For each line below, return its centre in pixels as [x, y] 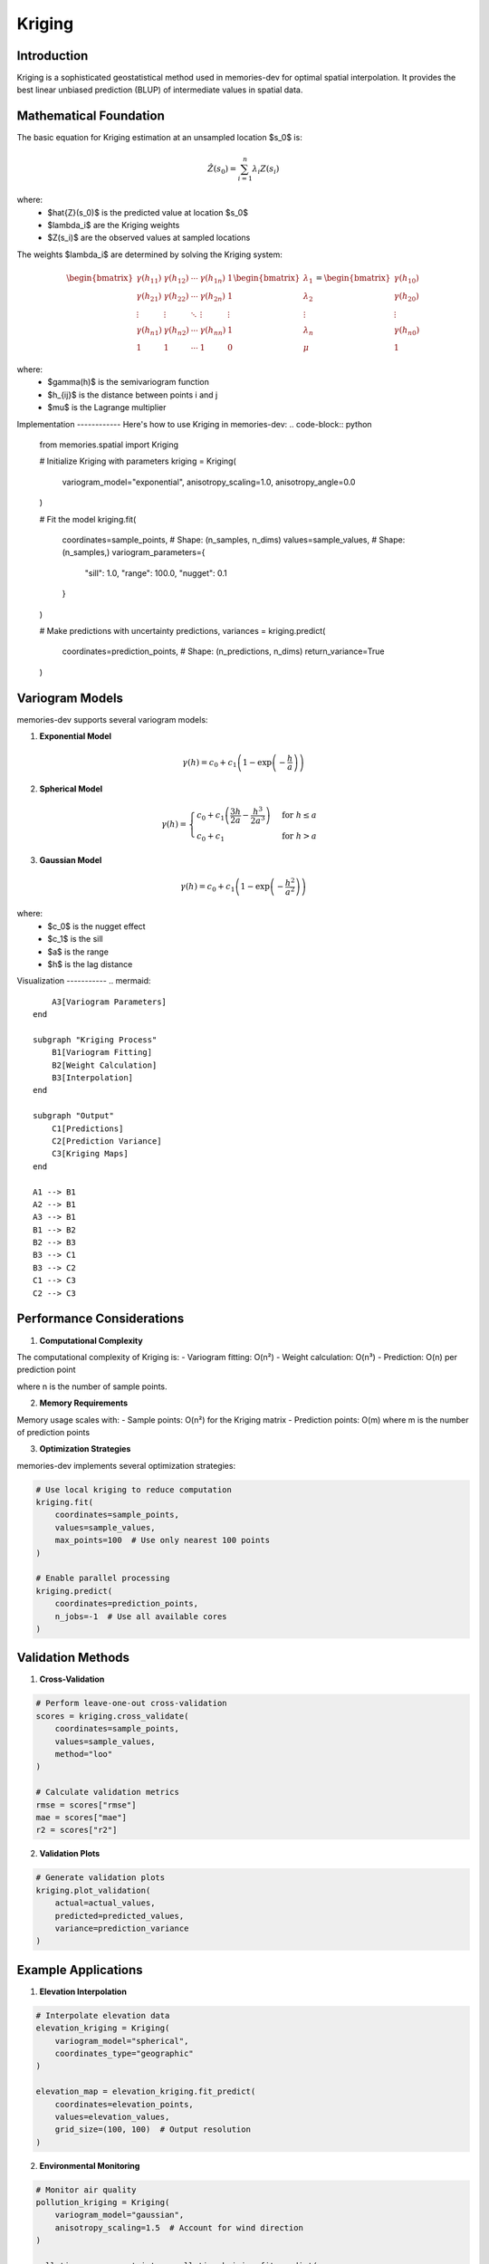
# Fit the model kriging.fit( [88, 519]
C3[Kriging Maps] [90, 1154]
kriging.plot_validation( [93, 1890]
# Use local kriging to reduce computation [134, 1489]
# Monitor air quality [86, 2190]
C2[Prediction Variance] [106, 1141]
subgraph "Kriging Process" [95, 1040]
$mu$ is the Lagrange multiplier [107, 408]
